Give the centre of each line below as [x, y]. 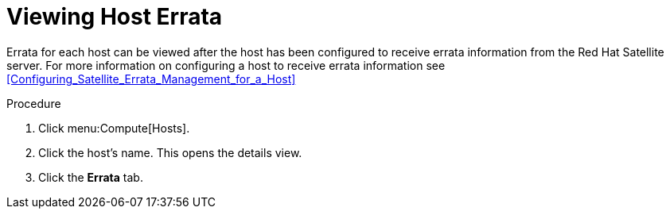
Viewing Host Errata [115, 17]
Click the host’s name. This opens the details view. [170, 152]
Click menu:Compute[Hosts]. [114, 128]
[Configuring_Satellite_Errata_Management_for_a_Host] [151, 79]
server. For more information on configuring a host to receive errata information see [226, 65]
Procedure [34, 103]
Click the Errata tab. [91, 177]
